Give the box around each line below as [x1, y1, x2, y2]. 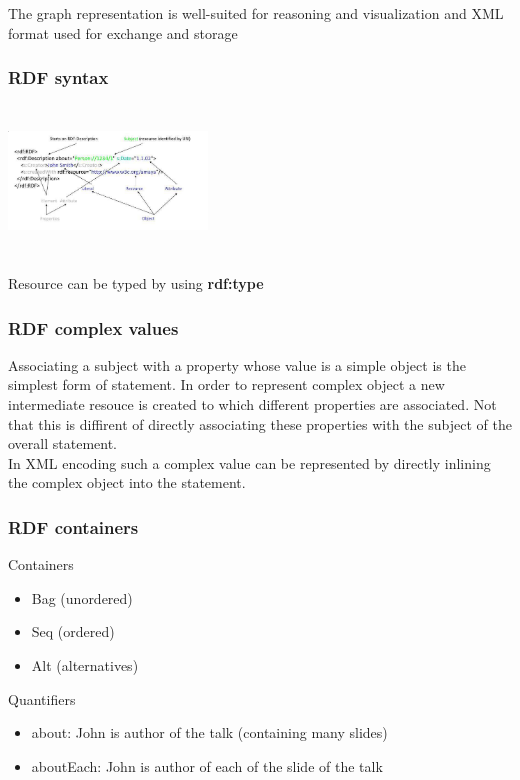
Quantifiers [8, 688, 76, 709]
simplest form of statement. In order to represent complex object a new [8, 374, 445, 395]
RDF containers [8, 514, 139, 539]
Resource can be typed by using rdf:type [8, 273, 264, 293]
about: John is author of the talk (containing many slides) [31, 722, 388, 743]
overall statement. [8, 433, 117, 454]
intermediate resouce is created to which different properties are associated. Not [8, 394, 497, 414]
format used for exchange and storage [8, 22, 238, 43]
